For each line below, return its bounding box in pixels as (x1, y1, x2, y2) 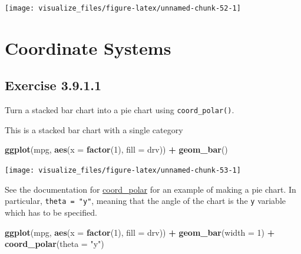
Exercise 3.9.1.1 (5, 76, 102, 94)
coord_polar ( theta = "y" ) (5, 237, 104, 250)
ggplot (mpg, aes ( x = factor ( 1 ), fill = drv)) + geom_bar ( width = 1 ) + (5, 226, 275, 238)
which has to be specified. (5, 206, 97, 218)
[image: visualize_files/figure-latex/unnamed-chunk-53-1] (5, 166, 241, 175)
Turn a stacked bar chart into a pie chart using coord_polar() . (5, 104, 234, 116)
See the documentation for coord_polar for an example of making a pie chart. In (5, 183, 296, 195)
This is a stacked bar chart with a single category (5, 123, 183, 136)
